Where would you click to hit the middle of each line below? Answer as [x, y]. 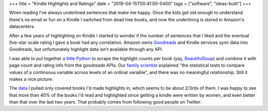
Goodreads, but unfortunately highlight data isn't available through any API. [86, 49]
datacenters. [22, 27]
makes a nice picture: [31, 79]
